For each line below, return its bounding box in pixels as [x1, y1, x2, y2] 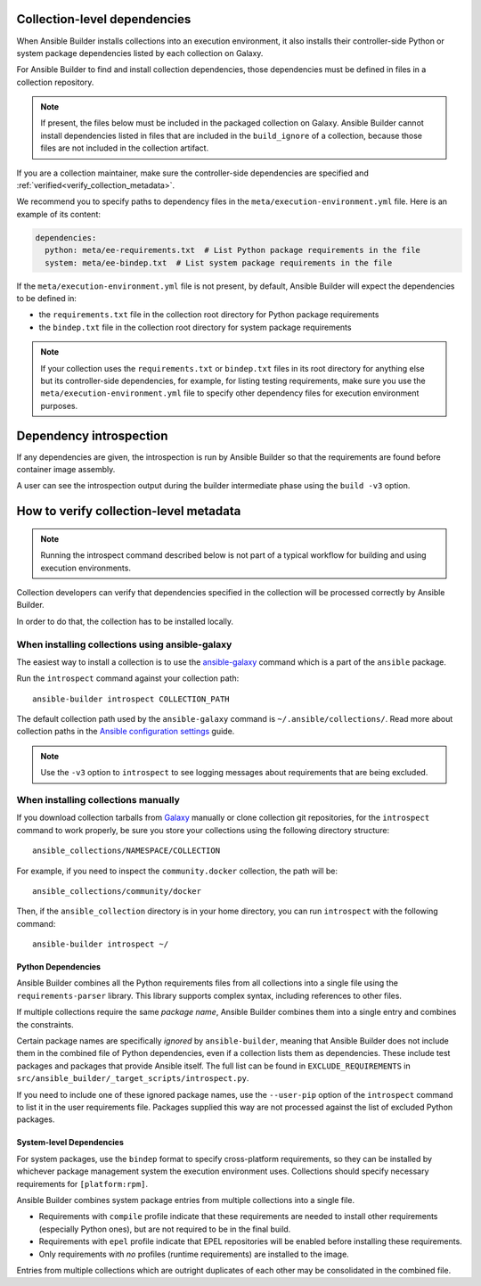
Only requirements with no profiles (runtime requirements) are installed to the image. [38, 1249, 349, 1259]
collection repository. [16, 77, 94, 87]
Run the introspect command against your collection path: [16, 673, 240, 684]
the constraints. [16, 1019, 75, 1029]
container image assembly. [16, 463, 116, 474]
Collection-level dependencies [16, 12, 192, 27]
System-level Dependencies [16, 1137, 124, 1148]
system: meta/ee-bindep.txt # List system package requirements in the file [45, 258, 393, 267]
